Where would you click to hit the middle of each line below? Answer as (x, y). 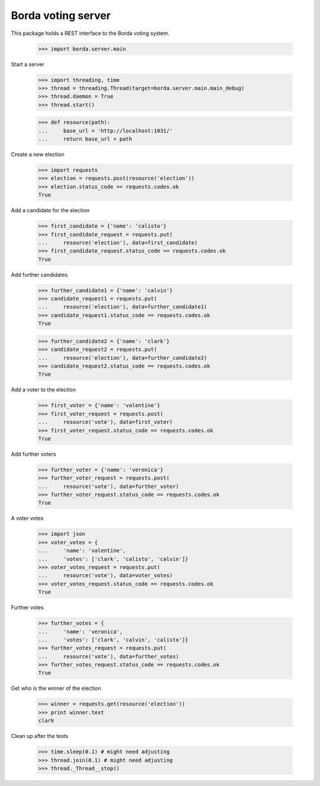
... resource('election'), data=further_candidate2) (123, 358)
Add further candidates (39, 274)
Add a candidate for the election (50, 210)
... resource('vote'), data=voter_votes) (105, 576)
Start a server (28, 64)
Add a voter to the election (44, 390)
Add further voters (33, 454)
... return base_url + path (85, 139)
